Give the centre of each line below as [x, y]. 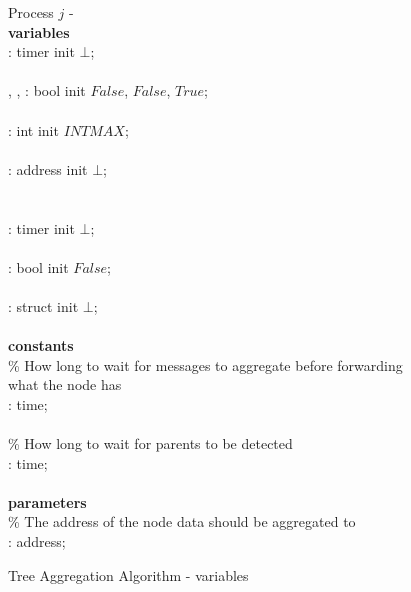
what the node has [65, 384]
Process [31, 12]
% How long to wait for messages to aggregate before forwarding [205, 364]
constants [41, 345]
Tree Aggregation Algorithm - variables [128, 574]
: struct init [43, 305]
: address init [48, 168]
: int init [33, 129]
